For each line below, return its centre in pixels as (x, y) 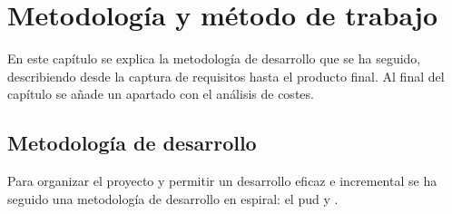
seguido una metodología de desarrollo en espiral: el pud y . (173, 198)
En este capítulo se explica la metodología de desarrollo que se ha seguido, (214, 58)
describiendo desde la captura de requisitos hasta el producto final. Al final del (226, 76)
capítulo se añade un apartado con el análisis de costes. (161, 94)
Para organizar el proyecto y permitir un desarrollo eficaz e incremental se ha (222, 181)
